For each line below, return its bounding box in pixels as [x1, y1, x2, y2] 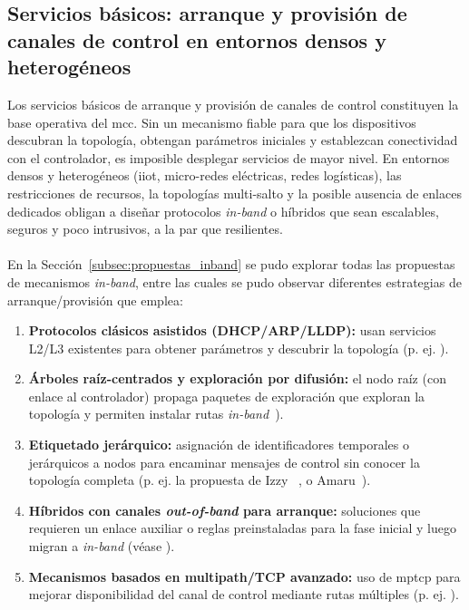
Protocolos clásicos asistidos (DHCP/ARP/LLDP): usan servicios [28, 321, 436, 340]
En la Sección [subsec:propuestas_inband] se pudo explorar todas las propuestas [7, 255, 455, 274]
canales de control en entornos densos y [7, 25, 386, 53]
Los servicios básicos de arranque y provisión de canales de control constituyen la [7, 94, 459, 113]
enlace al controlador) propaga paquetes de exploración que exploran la [28, 386, 425, 405]
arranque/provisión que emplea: [7, 290, 183, 309]
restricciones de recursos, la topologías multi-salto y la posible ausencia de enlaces [7, 183, 462, 202]
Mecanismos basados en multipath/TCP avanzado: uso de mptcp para [28, 566, 461, 586]
